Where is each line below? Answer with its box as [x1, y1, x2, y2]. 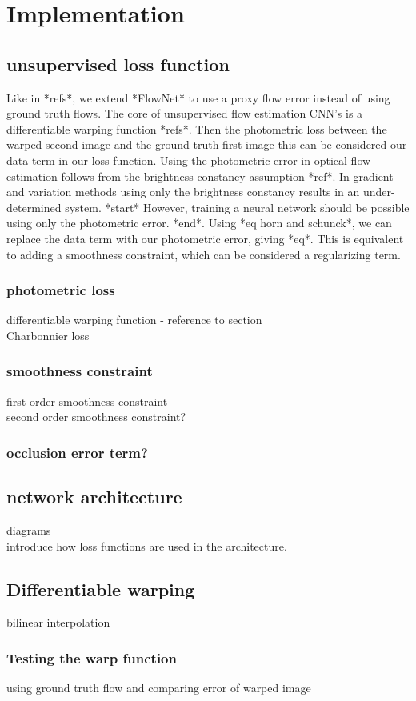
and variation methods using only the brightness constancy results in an [6, 183, 360, 200]
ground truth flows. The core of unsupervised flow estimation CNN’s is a [6, 105, 363, 122]
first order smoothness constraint [6, 392, 168, 409]
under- [362, 183, 395, 200]
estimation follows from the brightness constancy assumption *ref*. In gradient [6, 167, 394, 184]
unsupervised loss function [6, 51, 230, 76]
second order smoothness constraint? [6, 408, 186, 425]
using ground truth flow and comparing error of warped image [6, 679, 311, 696]
